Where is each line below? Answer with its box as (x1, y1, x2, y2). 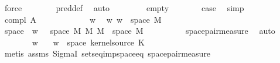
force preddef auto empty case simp (4, 2, 244, 13)
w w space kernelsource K (32, 36, 145, 48)
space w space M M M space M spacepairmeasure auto (4, 24, 275, 37)
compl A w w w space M (4, 13, 162, 25)
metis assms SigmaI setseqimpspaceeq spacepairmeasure (4, 47, 211, 60)
